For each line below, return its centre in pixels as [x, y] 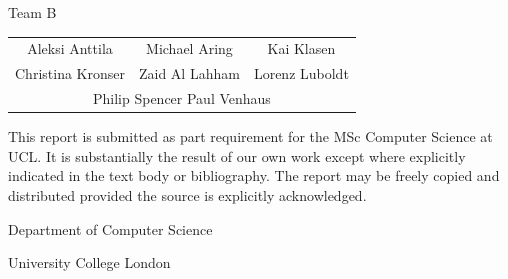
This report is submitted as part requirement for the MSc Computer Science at [250, 136]
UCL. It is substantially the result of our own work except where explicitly [237, 155]
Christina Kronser [70, 73]
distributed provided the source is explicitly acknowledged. [187, 194]
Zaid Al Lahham [189, 73]
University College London [89, 262]
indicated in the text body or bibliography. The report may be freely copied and [254, 175]
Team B [32, 12]
